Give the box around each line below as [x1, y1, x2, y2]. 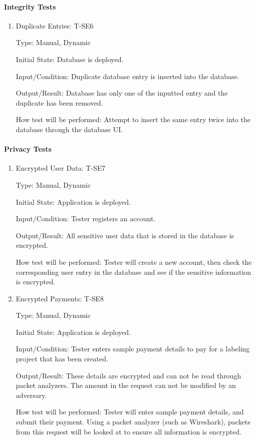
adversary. [16, 389, 47, 400]
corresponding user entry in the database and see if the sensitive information [16, 266, 251, 277]
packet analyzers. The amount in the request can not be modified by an [16, 380, 236, 390]
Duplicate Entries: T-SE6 [16, 20, 94, 31]
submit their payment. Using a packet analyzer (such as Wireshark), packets [16, 416, 250, 427]
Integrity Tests [4, 1, 56, 12]
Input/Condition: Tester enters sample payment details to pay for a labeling [16, 343, 250, 354]
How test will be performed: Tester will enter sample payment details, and [16, 406, 244, 417]
